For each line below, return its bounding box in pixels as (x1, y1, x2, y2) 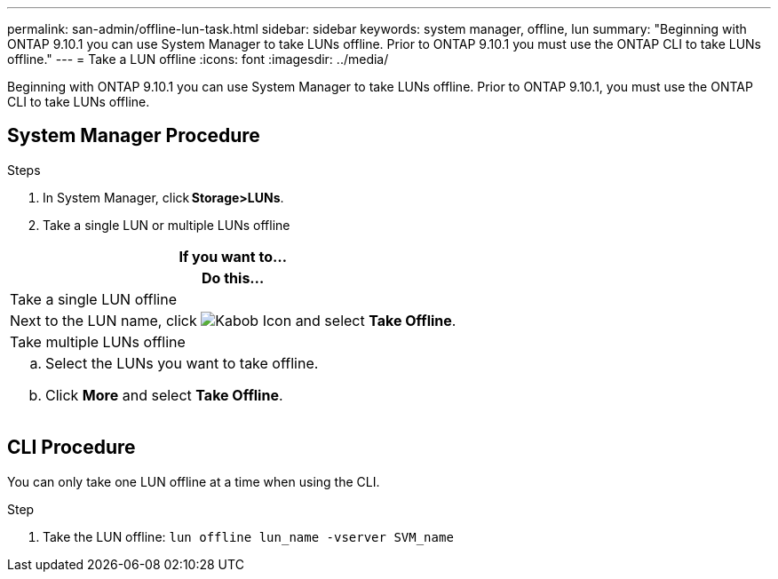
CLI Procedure (7, 436, 136, 459)
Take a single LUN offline (10, 289, 178, 308)
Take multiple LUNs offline (10, 332, 186, 351)
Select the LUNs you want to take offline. (45, 353, 319, 372)
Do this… (202, 268, 265, 287)
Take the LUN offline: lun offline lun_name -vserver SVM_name (43, 528, 454, 544)
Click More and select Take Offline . (45, 385, 283, 404)
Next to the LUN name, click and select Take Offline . (10, 311, 456, 329)
